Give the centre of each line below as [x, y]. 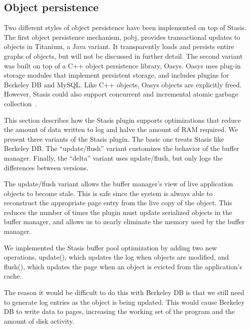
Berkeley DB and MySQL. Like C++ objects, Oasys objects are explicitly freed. [123, 84]
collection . [21, 103]
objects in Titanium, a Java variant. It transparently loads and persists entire [119, 46]
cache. [13, 276]
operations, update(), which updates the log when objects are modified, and [117, 257]
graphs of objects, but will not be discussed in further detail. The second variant [123, 56]
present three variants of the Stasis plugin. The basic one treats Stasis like [114, 139]
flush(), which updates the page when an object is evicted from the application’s [123, 266]
